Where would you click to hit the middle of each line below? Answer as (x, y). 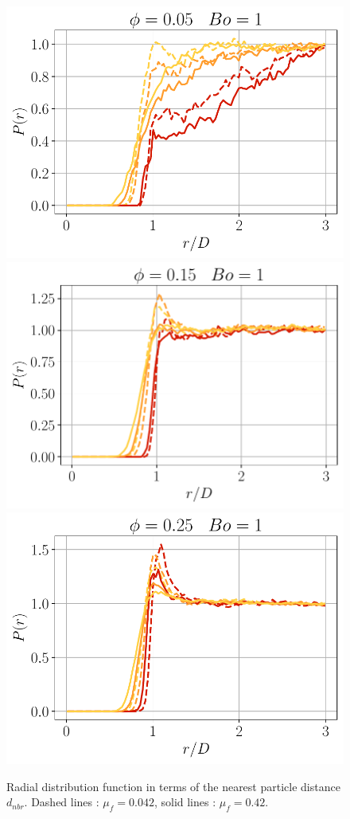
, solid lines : (185, 802)
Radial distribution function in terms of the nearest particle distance (173, 786)
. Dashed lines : (62, 802)
